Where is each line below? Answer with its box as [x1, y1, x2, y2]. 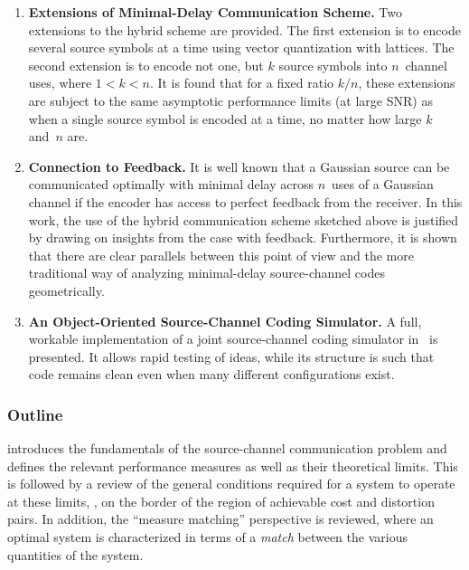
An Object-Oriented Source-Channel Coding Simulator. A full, [28, 311, 422, 330]
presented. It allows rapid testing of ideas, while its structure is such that [28, 347, 435, 366]
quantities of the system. [7, 545, 144, 564]
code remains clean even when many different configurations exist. [28, 365, 395, 384]
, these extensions [358, 73, 455, 92]
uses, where [28, 73, 92, 92]
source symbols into [278, 55, 388, 74]
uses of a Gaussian [332, 175, 434, 194]
